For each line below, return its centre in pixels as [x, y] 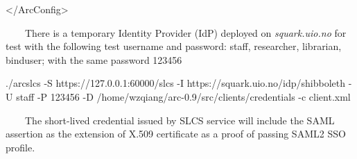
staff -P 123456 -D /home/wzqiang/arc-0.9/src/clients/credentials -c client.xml [183, 96]
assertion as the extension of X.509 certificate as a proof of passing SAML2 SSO [176, 134]
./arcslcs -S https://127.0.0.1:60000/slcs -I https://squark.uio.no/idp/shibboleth [175, 83]
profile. [20, 147]
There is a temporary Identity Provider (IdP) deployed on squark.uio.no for [185, 32]
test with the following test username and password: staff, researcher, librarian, [174, 46]
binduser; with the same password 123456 [94, 59]
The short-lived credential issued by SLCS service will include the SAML [180, 120]
